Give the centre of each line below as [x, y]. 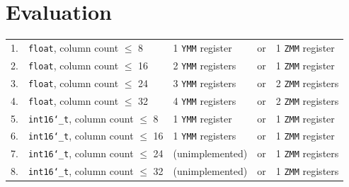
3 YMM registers [205, 83]
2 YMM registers [205, 65]
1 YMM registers [205, 136]
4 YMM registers [205, 100]
